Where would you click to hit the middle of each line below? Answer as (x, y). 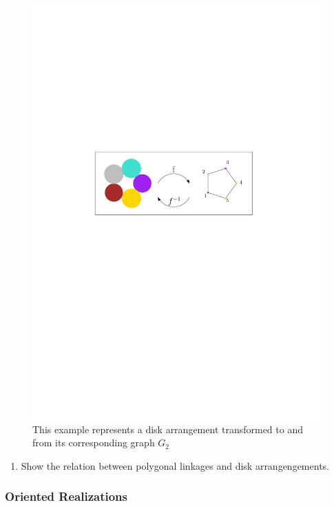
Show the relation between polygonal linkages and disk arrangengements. (175, 465)
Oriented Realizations (66, 496)
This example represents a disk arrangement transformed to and (168, 429)
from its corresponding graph (94, 443)
